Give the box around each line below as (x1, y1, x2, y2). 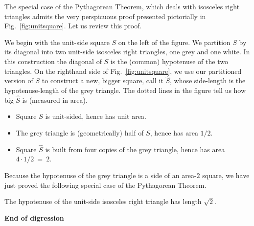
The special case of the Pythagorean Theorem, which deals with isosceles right (4, 1, 240, 11)
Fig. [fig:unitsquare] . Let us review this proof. (4, 21, 142, 31)
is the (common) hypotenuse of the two (110, 56, 228, 66)
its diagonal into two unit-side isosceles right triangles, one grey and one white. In (4, 46, 250, 57)
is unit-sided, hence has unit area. (45, 111, 146, 121)
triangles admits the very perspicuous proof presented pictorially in (4, 11, 206, 21)
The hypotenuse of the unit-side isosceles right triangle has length (4, 196, 202, 206)
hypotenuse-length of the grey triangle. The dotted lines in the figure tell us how (4, 85, 246, 95)
